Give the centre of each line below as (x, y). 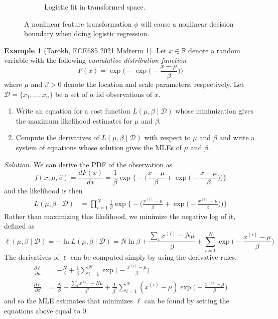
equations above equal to (42, 310)
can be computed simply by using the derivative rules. (154, 257)
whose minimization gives (214, 111)
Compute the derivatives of (57, 137)
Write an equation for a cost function (73, 111)
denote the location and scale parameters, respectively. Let (154, 84)
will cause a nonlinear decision (187, 23)
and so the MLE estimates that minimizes (68, 300)
